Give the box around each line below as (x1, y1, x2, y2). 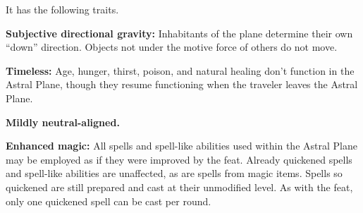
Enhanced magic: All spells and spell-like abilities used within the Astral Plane (6, 138, 357, 153)
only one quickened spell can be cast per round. (6, 193, 211, 208)
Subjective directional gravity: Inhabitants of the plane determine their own (6, 25, 353, 40)
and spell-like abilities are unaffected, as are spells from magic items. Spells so (6, 166, 343, 181)
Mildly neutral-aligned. (6, 114, 120, 129)
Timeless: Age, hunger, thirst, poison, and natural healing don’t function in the (6, 63, 355, 78)
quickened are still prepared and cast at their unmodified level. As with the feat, (6, 179, 353, 194)
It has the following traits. (6, 2, 119, 16)
